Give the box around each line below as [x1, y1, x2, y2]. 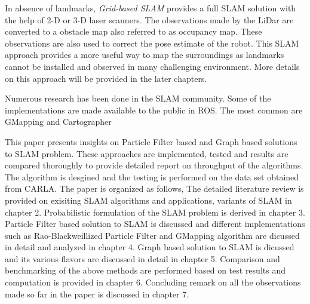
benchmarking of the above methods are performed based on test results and [5, 264, 286, 277]
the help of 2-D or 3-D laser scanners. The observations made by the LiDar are [5, 13, 294, 26]
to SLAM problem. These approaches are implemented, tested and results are [5, 147, 288, 159]
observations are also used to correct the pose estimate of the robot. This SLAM [5, 36, 299, 49]
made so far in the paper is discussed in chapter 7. [5, 287, 189, 300]
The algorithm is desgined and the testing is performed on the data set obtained [5, 170, 299, 183]
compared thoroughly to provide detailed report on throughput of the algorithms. [5, 159, 303, 171]
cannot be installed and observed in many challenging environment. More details [5, 60, 300, 72]
